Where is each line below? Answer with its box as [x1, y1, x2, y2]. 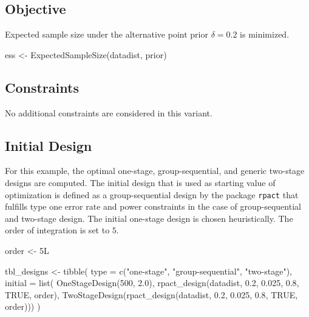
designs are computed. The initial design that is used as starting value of [5, 176, 276, 189]
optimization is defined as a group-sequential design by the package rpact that [5, 188, 299, 201]
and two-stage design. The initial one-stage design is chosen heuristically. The [5, 212, 293, 224]
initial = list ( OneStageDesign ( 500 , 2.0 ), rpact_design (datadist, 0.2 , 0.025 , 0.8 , [5, 276, 299, 289]
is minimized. [240, 28, 290, 41]
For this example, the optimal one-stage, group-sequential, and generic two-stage [5, 164, 305, 177]
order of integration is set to [5, 224, 110, 236]
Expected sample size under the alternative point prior [5, 28, 208, 41]
